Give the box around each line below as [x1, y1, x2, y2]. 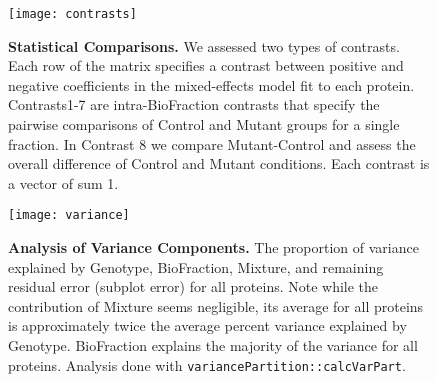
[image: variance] [8, 208, 130, 223]
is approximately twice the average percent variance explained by [8, 315, 407, 336]
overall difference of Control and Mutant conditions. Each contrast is [8, 153, 430, 174]
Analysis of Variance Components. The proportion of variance [8, 237, 419, 258]
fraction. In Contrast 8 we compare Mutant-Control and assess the [8, 133, 416, 154]
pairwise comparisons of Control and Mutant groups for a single [8, 114, 400, 135]
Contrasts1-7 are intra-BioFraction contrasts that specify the [8, 94, 380, 115]
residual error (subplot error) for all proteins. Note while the [8, 276, 379, 297]
